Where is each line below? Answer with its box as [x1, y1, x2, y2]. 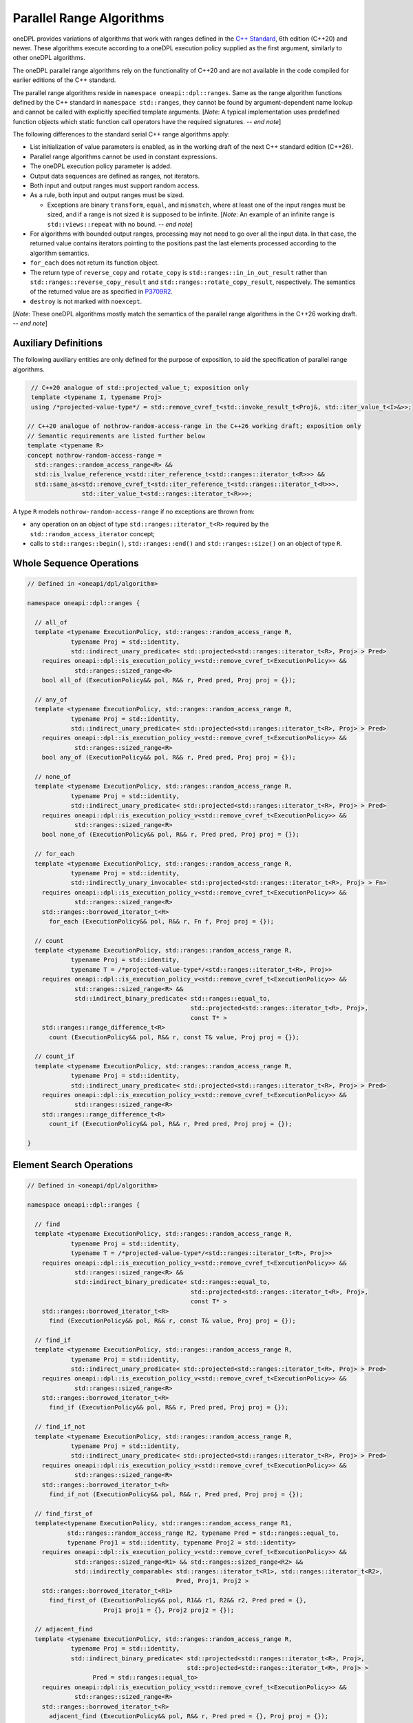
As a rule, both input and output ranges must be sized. [30, 191, 184, 199]
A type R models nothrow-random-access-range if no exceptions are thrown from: [12, 507, 255, 516]
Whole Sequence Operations [12, 558, 139, 569]
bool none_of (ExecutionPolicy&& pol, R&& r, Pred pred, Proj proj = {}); [41, 830, 299, 839]
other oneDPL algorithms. [12, 54, 85, 62]
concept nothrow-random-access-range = [27, 451, 162, 459]
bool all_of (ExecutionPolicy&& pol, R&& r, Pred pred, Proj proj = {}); [41, 676, 296, 684]
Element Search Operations [12, 1159, 134, 1171]
